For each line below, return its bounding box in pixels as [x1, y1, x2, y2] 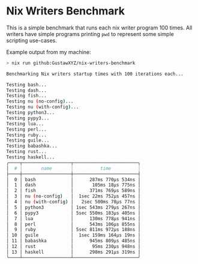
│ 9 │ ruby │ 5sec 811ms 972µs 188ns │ [6, 227, 141, 233]
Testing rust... [6, 149, 47, 155]
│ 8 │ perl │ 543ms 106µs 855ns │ [6, 221, 141, 227]
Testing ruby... [6, 132, 47, 138]
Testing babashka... [6, 143, 58, 149]
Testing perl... [6, 126, 47, 133]
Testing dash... [6, 87, 47, 94]
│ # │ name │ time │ [6, 165, 141, 172]
